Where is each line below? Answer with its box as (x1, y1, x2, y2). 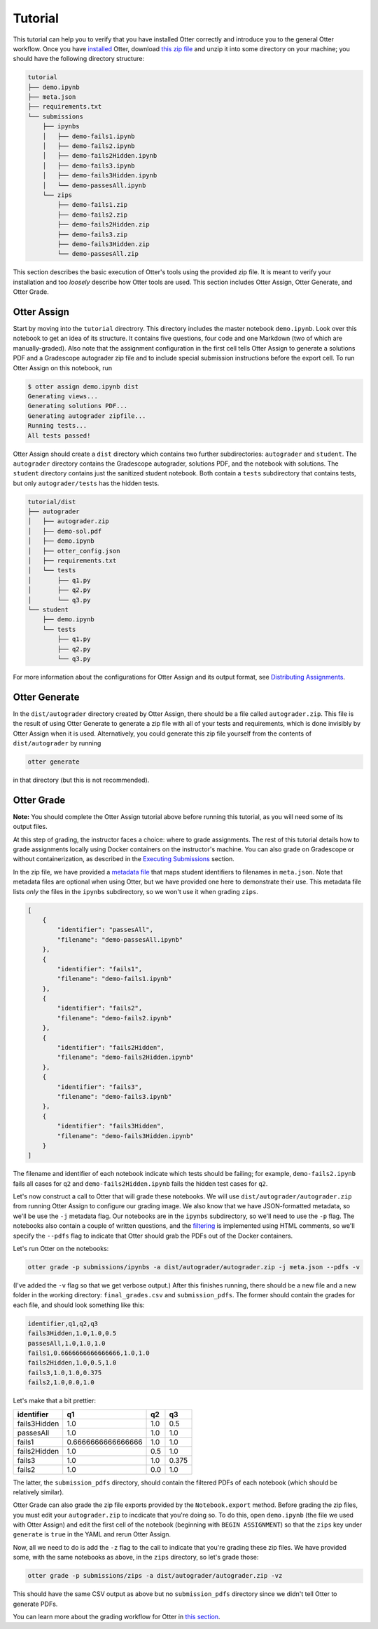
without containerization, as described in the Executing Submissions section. (13, 855, 234, 863)
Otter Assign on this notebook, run (13, 363, 113, 372)
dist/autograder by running (13, 738, 101, 747)
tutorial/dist (27, 498, 76, 506)
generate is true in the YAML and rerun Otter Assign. (13, 1530, 171, 1539)
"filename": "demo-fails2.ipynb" (57, 1014, 172, 1022)
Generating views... (27, 392, 98, 400)
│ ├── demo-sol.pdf (27, 527, 102, 535)
